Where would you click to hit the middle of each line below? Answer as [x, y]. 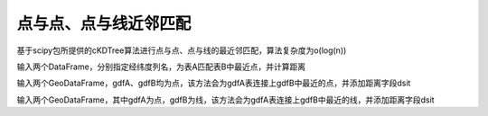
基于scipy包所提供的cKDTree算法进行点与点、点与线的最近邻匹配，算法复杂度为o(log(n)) [182, 50]
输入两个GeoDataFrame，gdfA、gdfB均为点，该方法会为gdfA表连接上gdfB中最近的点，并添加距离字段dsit [214, 83]
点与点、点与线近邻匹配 [104, 23]
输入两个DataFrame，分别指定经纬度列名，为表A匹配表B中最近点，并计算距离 [161, 67]
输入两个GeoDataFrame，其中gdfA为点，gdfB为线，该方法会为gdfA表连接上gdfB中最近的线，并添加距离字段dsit [225, 100]
